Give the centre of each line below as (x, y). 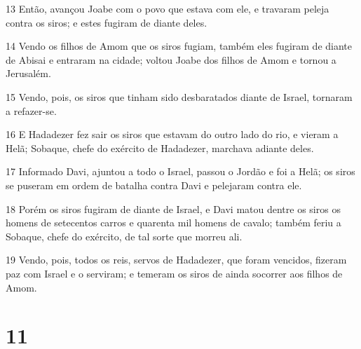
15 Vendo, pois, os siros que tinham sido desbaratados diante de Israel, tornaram (179, 96)
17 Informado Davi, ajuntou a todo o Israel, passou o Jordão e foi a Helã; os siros (180, 171)
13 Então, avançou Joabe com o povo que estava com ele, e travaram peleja (168, 8)
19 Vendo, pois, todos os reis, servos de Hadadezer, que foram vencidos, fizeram (176, 260)
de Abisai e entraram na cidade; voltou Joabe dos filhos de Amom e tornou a (171, 59)
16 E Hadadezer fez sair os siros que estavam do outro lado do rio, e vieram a (172, 134)
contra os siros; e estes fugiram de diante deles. (107, 22)
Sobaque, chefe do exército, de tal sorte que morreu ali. (124, 236)
